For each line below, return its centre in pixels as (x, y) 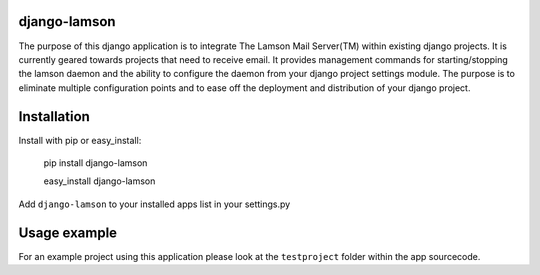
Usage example (68, 232)
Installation (54, 116)
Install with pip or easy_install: (80, 140)
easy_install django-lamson (99, 181)
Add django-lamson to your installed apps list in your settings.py (154, 204)
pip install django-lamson (95, 162)
